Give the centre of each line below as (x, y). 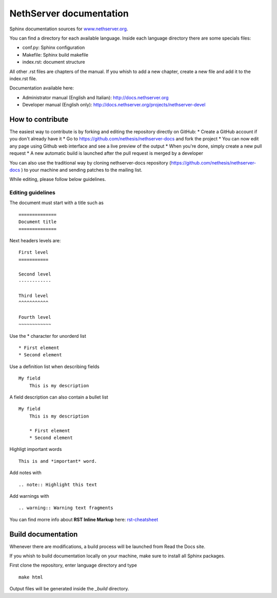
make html (31, 577)
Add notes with (26, 473)
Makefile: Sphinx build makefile (55, 55)
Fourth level (35, 317)
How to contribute (39, 119)
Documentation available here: (42, 88)
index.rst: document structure (54, 62)
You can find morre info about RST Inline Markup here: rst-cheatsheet (84, 519)
